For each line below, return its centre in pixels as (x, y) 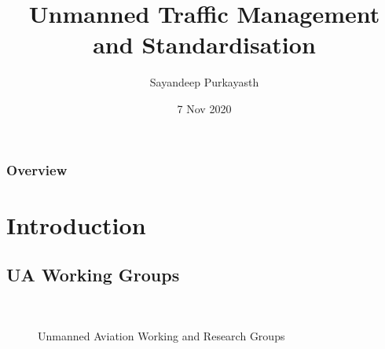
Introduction (76, 224)
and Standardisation (204, 44)
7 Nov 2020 (204, 108)
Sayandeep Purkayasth (204, 82)
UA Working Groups (93, 275)
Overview (37, 169)
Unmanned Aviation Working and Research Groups (161, 336)
